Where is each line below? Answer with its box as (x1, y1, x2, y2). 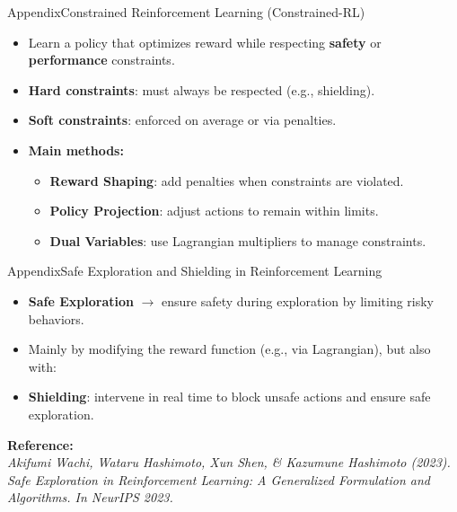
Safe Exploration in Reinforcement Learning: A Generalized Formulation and (7, 470, 430, 489)
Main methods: (28, 140, 124, 159)
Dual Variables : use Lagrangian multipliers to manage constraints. (49, 231, 426, 250)
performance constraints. (28, 50, 175, 69)
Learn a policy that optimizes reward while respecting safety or (28, 32, 382, 51)
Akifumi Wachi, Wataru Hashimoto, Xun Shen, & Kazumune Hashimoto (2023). (7, 453, 451, 472)
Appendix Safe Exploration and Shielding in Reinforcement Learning (7, 261, 382, 280)
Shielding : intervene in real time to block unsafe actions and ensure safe (28, 387, 431, 406)
